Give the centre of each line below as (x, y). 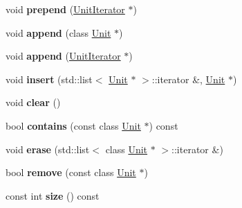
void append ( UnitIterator (63, 56)
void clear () (33, 102)
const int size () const (53, 195)
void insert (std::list (49, 79)
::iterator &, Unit (188, 79)
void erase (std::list (48, 149)
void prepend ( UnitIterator (65, 9)
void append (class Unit (58, 32)
